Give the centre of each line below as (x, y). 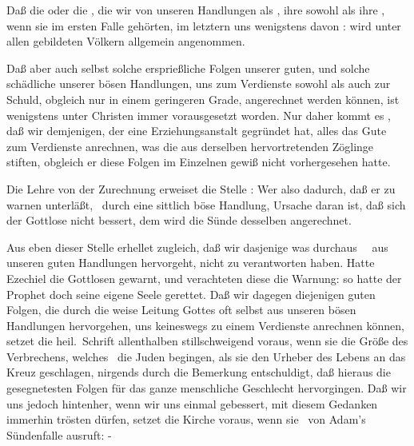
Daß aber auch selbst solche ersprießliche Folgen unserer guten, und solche (188, 68)
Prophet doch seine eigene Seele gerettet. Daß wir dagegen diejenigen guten (191, 294)
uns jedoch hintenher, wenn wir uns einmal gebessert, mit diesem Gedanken (192, 403)
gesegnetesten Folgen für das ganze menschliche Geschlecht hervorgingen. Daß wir (207, 388)
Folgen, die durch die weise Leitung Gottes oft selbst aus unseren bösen (181, 310)
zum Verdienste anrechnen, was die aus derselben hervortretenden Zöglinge (190, 146)
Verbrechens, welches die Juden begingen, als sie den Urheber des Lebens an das (206, 356)
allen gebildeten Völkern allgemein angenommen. (126, 41)
